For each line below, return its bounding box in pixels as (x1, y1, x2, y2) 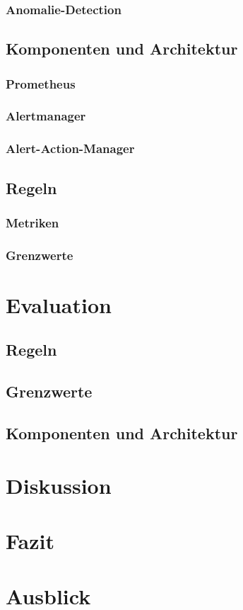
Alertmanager (6, 107, 86, 125)
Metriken (6, 213, 59, 231)
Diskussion (6, 470, 112, 499)
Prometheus (6, 74, 76, 92)
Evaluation (6, 290, 112, 319)
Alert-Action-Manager (6, 140, 135, 157)
